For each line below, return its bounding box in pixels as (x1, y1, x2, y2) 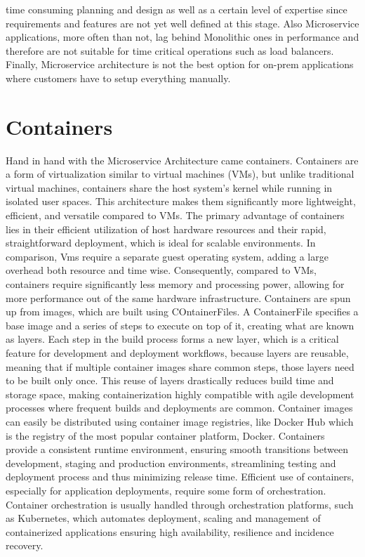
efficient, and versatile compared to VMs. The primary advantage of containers (6, 208, 345, 223)
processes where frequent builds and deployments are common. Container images (6, 400, 353, 415)
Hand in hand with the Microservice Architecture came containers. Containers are (6, 152, 359, 167)
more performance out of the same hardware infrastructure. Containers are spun (6, 290, 351, 305)
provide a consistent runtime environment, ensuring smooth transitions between (6, 442, 348, 457)
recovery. (6, 538, 44, 553)
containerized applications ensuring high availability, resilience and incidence (6, 524, 334, 539)
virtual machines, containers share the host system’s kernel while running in (6, 180, 333, 195)
